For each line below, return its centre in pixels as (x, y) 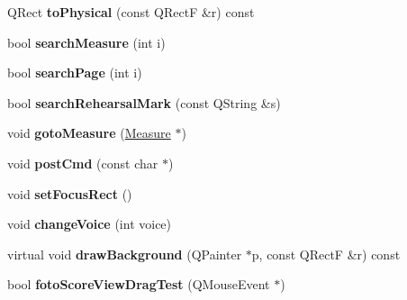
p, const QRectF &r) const (326, 254)
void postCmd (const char (83, 163)
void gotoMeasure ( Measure (89, 133)
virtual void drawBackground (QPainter (125, 254)
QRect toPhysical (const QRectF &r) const (131, 12)
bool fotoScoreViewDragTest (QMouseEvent (139, 284)
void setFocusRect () (70, 193)
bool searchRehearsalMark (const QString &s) (144, 102)
